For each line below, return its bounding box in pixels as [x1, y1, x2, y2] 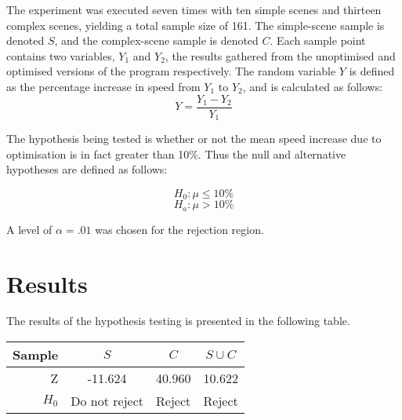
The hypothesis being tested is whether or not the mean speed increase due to [6, 130, 382, 147]
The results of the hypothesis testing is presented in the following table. [6, 312, 350, 329]
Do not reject [71, 392, 143, 411]
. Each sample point [270, 32, 366, 49]
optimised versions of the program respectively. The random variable [6, 63, 336, 79]
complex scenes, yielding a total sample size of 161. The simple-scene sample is [6, 16, 385, 33]
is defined [349, 63, 395, 79]
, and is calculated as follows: [242, 78, 383, 94]
